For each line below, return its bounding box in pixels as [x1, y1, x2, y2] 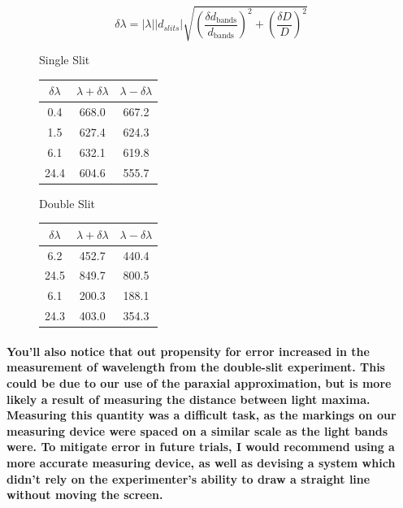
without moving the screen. [6, 486, 163, 503]
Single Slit [39, 51, 90, 68]
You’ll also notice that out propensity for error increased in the [6, 342, 370, 359]
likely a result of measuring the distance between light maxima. [6, 390, 370, 407]
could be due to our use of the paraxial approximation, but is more [6, 375, 392, 392]
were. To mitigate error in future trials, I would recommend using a [6, 438, 395, 455]
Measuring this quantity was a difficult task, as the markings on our [6, 406, 396, 423]
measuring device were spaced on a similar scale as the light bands [6, 422, 388, 439]
